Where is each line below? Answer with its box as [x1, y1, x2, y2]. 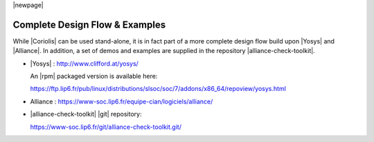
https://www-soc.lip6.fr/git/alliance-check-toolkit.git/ [30, 123, 181, 131]
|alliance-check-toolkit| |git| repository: [30, 110, 142, 119]
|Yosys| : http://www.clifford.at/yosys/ [30, 59, 139, 68]
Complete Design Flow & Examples [12, 19, 166, 30]
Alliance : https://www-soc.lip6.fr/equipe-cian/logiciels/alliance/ [30, 97, 213, 105]
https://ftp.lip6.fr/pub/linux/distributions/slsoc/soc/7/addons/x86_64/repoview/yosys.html [30, 85, 287, 93]
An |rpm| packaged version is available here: [30, 72, 158, 81]
